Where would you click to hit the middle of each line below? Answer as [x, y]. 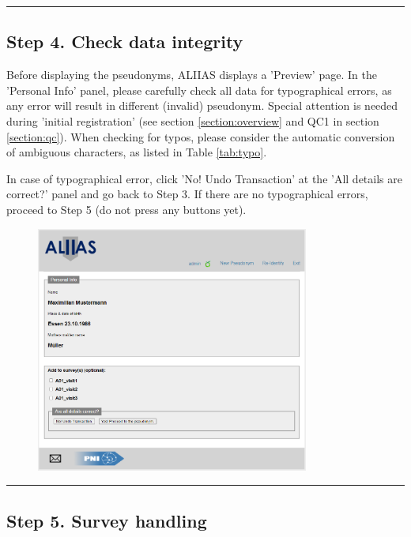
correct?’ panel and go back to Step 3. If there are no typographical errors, [187, 194]
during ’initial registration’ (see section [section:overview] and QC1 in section [193, 120]
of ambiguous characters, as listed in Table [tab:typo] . [137, 152]
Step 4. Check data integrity [125, 41]
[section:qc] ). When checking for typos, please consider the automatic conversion [201, 136]
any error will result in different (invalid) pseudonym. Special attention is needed [202, 105]
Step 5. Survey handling [107, 520]
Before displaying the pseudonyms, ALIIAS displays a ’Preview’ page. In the [192, 75]
